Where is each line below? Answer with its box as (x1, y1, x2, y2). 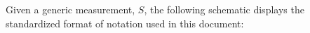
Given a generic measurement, (6, 2, 135, 16)
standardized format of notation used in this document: (6, 15, 244, 30)
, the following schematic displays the (144, 2, 304, 16)
